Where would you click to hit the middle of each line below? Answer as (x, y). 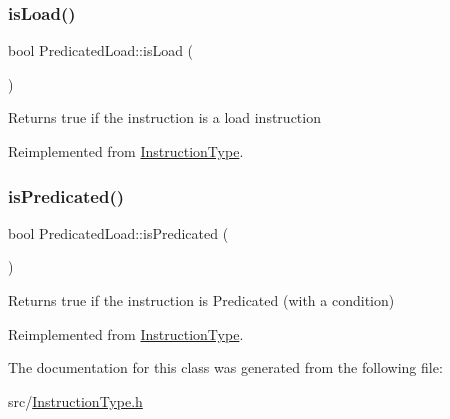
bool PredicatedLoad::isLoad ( (101, 50)
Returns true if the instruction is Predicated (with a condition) (201, 300)
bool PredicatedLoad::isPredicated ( (118, 232)
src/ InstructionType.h (75, 400)
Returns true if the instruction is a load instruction (164, 117)
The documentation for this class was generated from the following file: (225, 367)
